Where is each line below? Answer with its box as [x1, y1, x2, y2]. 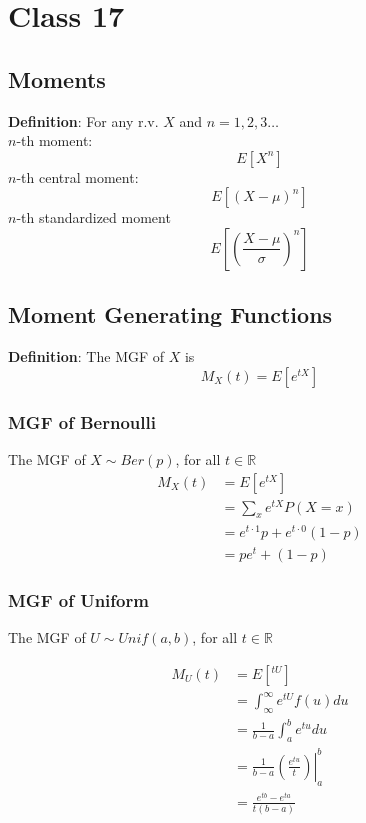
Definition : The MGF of [8, 346, 165, 367]
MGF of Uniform [8, 587, 149, 612]
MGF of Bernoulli [8, 409, 156, 434]
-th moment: [16, 130, 93, 151]
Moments [8, 63, 106, 94]
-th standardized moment [16, 207, 171, 228]
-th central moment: [16, 166, 139, 187]
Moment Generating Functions [8, 299, 333, 330]
